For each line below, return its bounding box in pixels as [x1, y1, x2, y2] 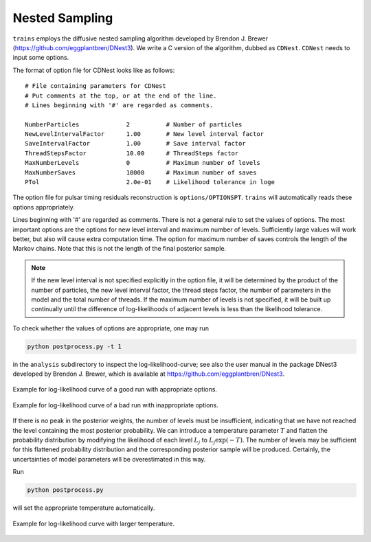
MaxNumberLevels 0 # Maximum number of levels [25, 159, 260, 167]
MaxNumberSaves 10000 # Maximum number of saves [25, 168, 257, 177]
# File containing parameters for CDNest [25, 82, 166, 90]
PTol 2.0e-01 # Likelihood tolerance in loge [25, 179, 275, 186]
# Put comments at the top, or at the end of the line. [25, 91, 217, 100]
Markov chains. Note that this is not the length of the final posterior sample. [12, 245, 227, 253]
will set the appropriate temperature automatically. [12, 504, 155, 512]
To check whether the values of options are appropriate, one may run [12, 324, 210, 332]
